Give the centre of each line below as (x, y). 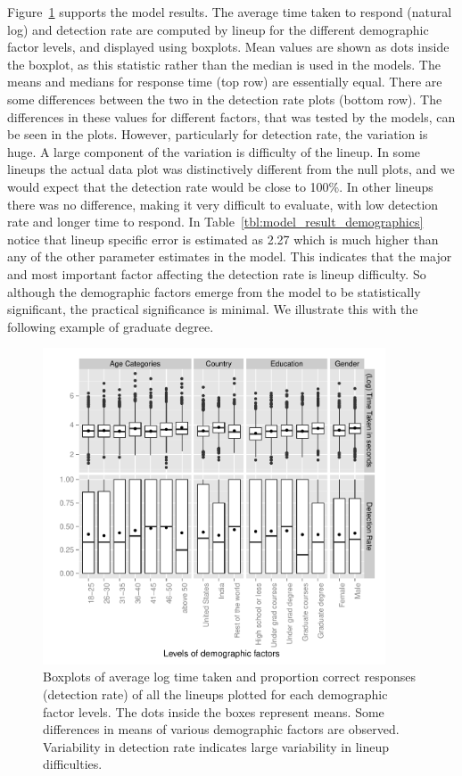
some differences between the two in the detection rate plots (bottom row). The (225, 99)
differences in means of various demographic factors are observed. (221, 729)
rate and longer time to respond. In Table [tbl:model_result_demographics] (215, 222)
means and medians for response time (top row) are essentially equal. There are (225, 82)
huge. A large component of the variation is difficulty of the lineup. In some (214, 151)
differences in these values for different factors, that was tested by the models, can (231, 116)
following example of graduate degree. (111, 326)
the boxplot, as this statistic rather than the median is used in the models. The (224, 64)
